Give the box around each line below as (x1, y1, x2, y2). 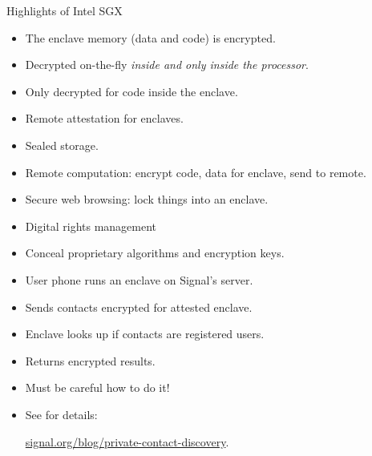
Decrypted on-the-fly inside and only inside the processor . (25, 56, 309, 73)
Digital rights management (25, 217, 157, 234)
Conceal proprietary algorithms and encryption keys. (25, 244, 285, 261)
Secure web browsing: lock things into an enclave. (25, 191, 269, 208)
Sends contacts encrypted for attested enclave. (25, 298, 253, 315)
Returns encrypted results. (25, 352, 156, 369)
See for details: (25, 406, 98, 422)
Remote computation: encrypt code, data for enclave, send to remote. (25, 163, 366, 180)
